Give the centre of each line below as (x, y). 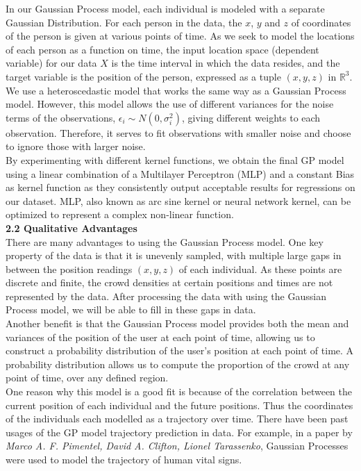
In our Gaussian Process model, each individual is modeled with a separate (165, 8)
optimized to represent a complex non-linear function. (120, 214)
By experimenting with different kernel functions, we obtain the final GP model (175, 159)
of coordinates (321, 22)
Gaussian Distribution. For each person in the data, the (124, 22)
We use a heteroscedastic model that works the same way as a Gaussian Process (176, 90)
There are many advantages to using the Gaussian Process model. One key (165, 241)
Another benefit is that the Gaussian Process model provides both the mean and (177, 323)
